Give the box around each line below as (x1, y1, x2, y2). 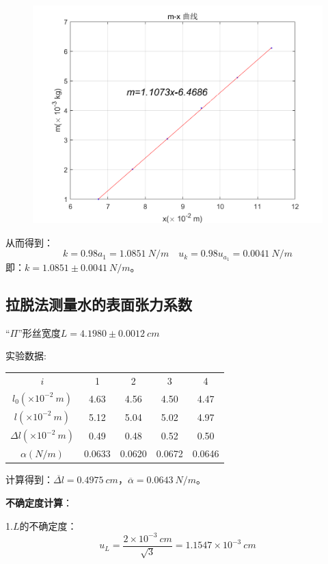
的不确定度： (19, 518, 77, 533)
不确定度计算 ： (5, 496, 72, 510)
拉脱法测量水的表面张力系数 (5, 294, 192, 315)
